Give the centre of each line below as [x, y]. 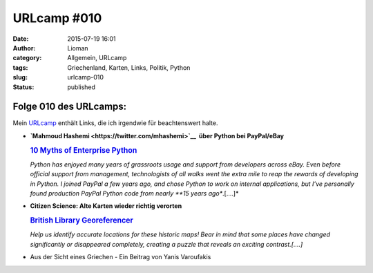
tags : [20, 67]
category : [27, 58]
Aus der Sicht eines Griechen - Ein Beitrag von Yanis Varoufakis [121, 257]
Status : [23, 87]
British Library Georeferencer [82, 220]
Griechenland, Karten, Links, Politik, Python [129, 67]
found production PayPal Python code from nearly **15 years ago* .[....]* [134, 194]
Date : [21, 39]
